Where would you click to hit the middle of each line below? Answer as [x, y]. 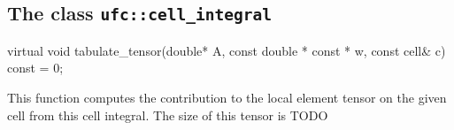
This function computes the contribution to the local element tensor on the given [227, 97]
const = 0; [35, 68]
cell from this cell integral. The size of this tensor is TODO [168, 115]
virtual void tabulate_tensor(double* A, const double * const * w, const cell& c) [227, 50]
